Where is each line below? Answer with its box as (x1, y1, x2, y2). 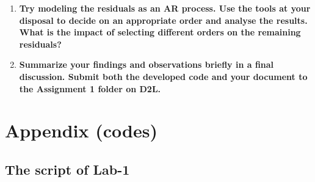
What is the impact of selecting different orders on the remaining (19, 26, 301, 38)
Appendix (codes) (5, 118, 157, 143)
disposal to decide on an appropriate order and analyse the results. (19, 13, 308, 26)
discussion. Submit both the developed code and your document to (19, 70, 308, 82)
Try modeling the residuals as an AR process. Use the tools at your (19, 2, 311, 14)
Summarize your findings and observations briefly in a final (19, 58, 274, 71)
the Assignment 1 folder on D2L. (19, 82, 161, 95)
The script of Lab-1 (5, 159, 130, 178)
